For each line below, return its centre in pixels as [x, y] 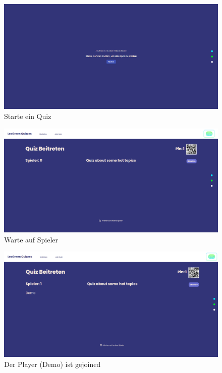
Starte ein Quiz [28, 116]
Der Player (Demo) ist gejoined [52, 364]
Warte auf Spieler [31, 239]
